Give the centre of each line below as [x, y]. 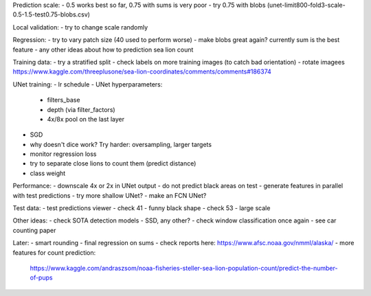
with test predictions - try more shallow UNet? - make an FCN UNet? [110, 195]
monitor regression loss [63, 154]
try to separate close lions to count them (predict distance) [113, 163]
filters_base [64, 100]
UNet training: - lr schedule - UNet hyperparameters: [88, 84]
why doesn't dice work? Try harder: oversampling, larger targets [121, 144]
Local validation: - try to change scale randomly [80, 27]
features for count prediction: [54, 252]
